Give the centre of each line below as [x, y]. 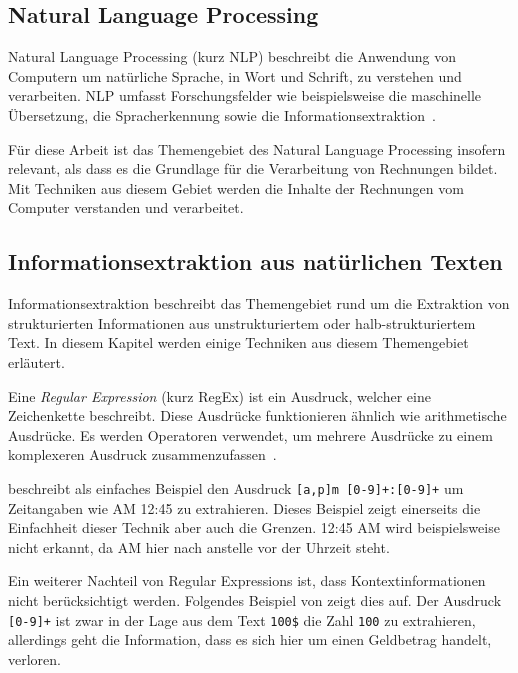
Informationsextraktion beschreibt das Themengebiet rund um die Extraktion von [259, 303]
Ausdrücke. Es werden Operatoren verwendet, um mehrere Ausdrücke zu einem [250, 434]
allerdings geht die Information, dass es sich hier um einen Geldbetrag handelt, [250, 639]
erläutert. [36, 361]
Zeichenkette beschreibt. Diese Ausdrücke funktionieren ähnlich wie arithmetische [257, 415]
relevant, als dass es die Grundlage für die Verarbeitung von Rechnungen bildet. [253, 168]
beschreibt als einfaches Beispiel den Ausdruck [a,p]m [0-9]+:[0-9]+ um [236, 487]
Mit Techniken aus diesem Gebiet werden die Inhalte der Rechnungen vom [236, 187]
